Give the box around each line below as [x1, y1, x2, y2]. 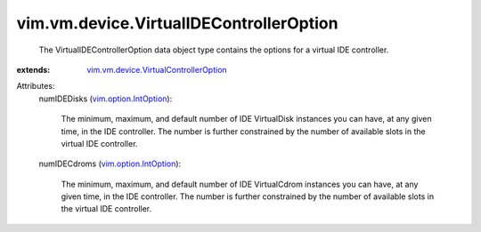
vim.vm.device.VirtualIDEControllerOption [16, 13, 338, 33]
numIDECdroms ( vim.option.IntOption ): [38, 158, 182, 169]
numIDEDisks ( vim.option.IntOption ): [38, 93, 173, 104]
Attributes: [16, 81, 55, 92]
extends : [16, 64, 51, 75]
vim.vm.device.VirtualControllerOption [86, 64, 227, 75]
